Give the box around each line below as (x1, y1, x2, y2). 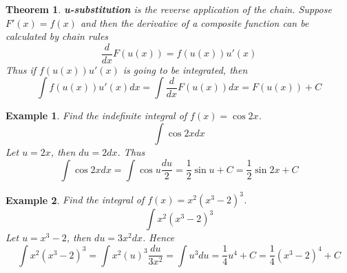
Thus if (6, 62, 36, 77)
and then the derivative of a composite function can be (80, 15, 309, 30)
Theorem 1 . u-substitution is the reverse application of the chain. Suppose (6, 2, 332, 16)
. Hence (143, 230, 175, 245)
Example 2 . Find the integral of (6, 192, 145, 207)
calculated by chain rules (6, 29, 109, 43)
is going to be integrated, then (123, 62, 248, 77)
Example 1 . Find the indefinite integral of (6, 108, 187, 123)
